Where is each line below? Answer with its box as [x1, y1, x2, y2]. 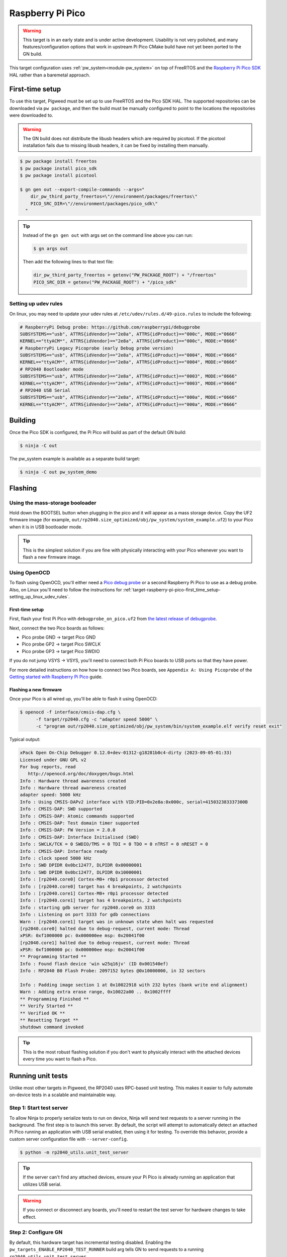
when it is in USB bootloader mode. [9, 523, 82, 530]
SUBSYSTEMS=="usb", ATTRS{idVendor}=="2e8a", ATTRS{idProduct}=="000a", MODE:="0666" [20, 395, 237, 400]
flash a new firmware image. [23, 554, 82, 560]
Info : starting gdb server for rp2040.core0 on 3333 [20, 905, 155, 910]
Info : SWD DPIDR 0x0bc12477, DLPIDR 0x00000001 [20, 862, 142, 868]
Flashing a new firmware [9, 687, 62, 693]
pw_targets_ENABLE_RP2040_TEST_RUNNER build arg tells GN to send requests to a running [9, 1246, 204, 1252]
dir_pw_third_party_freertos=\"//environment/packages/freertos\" [30, 194, 198, 200]
